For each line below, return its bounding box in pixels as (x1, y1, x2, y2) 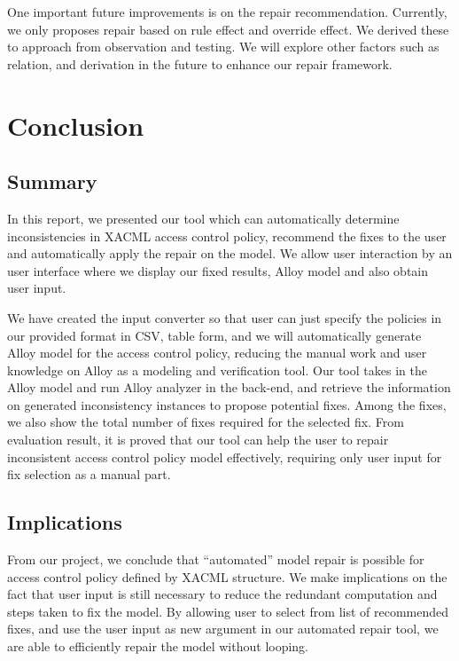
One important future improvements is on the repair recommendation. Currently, (7, 3, 447, 20)
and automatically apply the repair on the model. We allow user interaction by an (7, 244, 453, 263)
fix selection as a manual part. (7, 465, 171, 484)
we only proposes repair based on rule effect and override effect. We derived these (7, 20, 449, 38)
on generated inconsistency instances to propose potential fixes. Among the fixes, (7, 395, 447, 413)
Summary (7, 168, 97, 195)
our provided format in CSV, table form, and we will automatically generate (7, 326, 422, 344)
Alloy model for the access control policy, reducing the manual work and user (7, 343, 427, 362)
